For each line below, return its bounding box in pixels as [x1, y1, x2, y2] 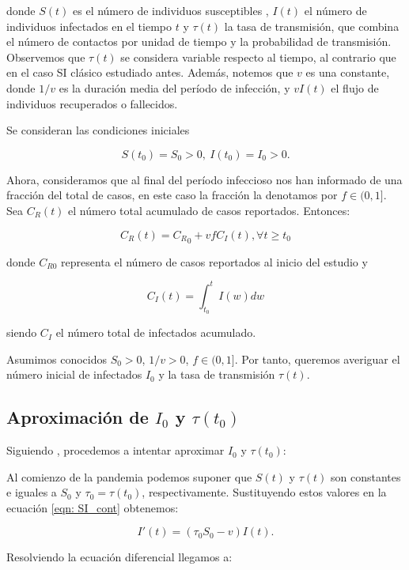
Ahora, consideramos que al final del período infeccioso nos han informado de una [6, 171, 403, 187]
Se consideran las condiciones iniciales [6, 122, 190, 138]
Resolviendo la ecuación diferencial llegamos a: [6, 549, 233, 565]
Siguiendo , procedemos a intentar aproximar [6, 442, 225, 459]
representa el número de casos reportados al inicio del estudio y [61, 253, 368, 270]
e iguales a [6, 484, 57, 500]
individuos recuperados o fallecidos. [6, 95, 178, 111]
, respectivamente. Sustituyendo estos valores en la [142, 484, 387, 500]
